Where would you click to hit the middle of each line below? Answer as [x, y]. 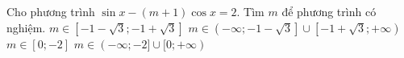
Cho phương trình [51, 11]
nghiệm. [26, 27]
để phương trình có [329, 11]
